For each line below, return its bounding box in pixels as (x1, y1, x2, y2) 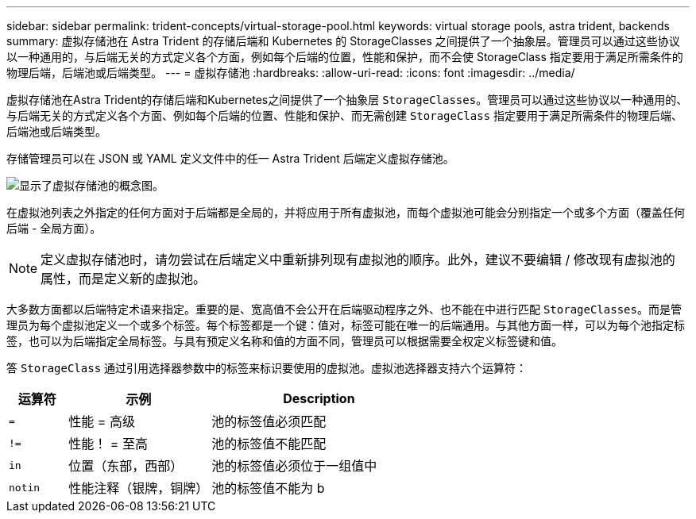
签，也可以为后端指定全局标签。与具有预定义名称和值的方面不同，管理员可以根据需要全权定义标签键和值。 (6, 334, 563, 348)
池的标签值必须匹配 (211, 413, 327, 429)
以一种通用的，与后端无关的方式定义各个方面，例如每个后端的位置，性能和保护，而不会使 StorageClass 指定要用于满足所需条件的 (6, 50, 683, 63)
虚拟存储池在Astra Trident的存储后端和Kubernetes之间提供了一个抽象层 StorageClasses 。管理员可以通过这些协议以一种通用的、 (6, 93, 688, 106)
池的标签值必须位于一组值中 (211, 458, 377, 474)
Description (283, 390, 355, 406)
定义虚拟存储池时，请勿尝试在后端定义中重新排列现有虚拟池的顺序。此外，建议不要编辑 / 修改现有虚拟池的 (41, 252, 675, 267)
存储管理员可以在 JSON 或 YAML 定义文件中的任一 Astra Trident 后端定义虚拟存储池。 (6, 152, 454, 165)
